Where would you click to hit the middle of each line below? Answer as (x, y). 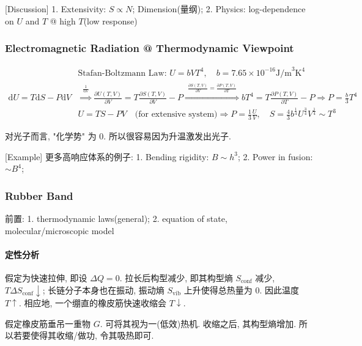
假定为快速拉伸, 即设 (46, 277)
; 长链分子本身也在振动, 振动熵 (103, 289)
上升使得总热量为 (218, 289)
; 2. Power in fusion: (275, 156)
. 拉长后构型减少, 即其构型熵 (176, 277)
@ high (63, 20)
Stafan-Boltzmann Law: (122, 73)
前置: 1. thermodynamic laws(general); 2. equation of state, (116, 218)
